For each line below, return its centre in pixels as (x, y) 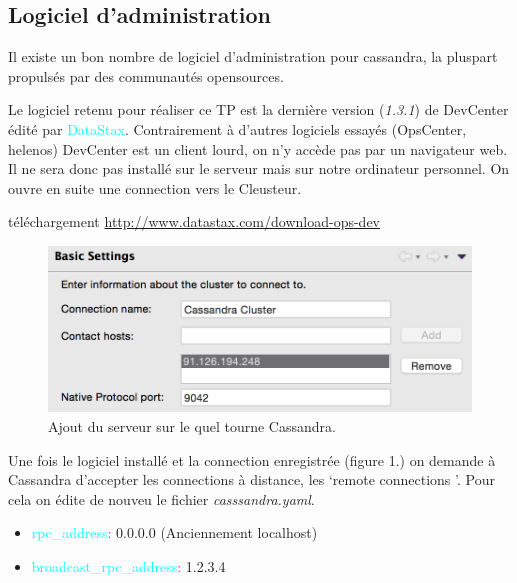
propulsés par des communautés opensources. (146, 75)
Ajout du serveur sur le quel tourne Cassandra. (192, 425)
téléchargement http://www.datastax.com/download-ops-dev (194, 221)
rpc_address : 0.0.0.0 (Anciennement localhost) (174, 532)
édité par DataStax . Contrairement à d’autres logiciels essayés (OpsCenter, (237, 128)
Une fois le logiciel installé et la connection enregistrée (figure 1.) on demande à (252, 459)
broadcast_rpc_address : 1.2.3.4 (128, 565)
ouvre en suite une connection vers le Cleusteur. (155, 187)
